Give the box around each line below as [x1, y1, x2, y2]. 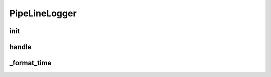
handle [9, 43, 32, 51]
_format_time [9, 59, 52, 67]
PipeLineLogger [9, 8, 77, 19]
